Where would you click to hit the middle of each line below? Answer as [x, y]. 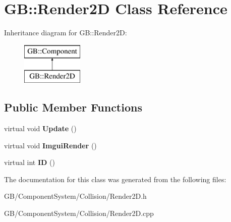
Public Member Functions [73, 107]
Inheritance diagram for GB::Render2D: [66, 33]
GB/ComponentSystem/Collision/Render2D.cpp [79, 213]
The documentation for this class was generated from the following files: [115, 179]
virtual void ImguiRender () [50, 145]
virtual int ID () [30, 162]
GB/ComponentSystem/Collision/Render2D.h [75, 196]
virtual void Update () [40, 128]
